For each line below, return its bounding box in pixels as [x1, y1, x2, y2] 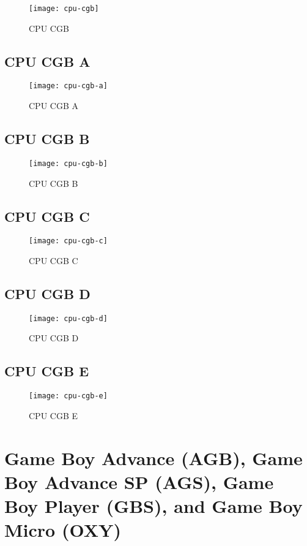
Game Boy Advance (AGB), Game [4, 445, 303, 470]
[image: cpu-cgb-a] [29, 82, 108, 91]
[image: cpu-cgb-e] [29, 392, 108, 401]
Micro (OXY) [4, 517, 121, 542]
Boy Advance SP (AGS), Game [4, 469, 274, 494]
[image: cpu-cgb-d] [29, 314, 108, 323]
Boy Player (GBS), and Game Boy [4, 493, 303, 518]
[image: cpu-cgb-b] [29, 159, 108, 168]
